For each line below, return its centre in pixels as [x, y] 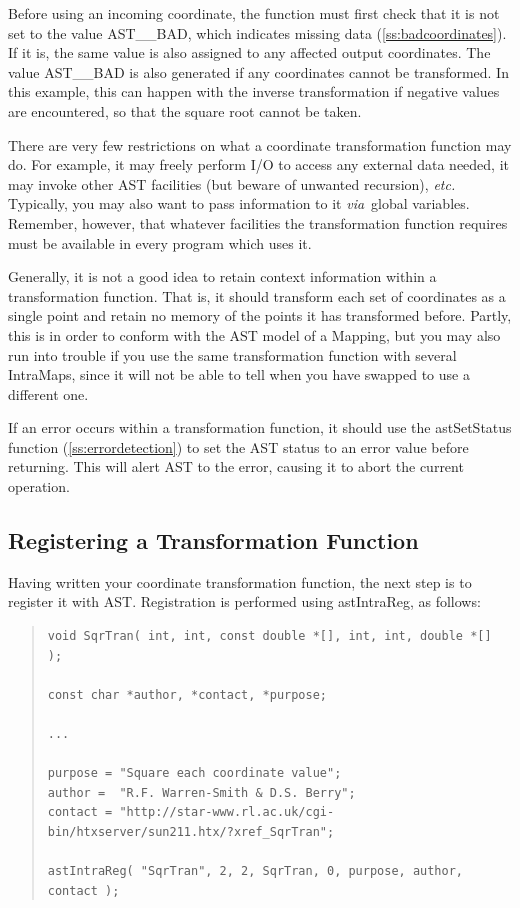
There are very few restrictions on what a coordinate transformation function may [260, 144]
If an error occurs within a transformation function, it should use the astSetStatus [260, 427]
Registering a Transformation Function [213, 540]
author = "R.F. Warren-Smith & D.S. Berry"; [201, 792]
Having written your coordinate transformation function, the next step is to [240, 581]
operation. [39, 486]
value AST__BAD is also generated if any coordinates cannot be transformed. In [258, 71]
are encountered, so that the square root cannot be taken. [185, 110]
